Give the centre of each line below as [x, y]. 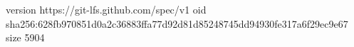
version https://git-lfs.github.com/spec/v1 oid [106, 9]
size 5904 [25, 37]
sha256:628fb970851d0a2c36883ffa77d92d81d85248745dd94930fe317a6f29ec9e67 [177, 23]
